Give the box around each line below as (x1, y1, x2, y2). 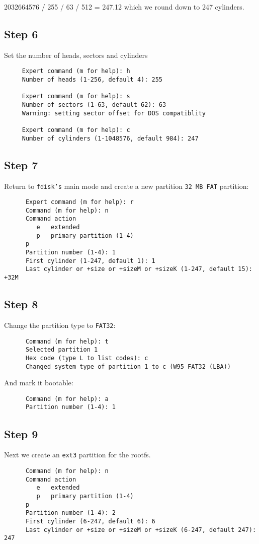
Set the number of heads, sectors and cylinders (4, 49, 148, 60)
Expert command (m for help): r (25, 198, 134, 206)
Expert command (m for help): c (22, 126, 130, 133)
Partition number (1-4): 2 (25, 509, 116, 517)
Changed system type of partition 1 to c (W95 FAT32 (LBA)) (25, 363, 231, 370)
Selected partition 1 (25, 346, 98, 354)
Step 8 (4, 296, 38, 312)
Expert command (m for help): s (22, 93, 130, 100)
